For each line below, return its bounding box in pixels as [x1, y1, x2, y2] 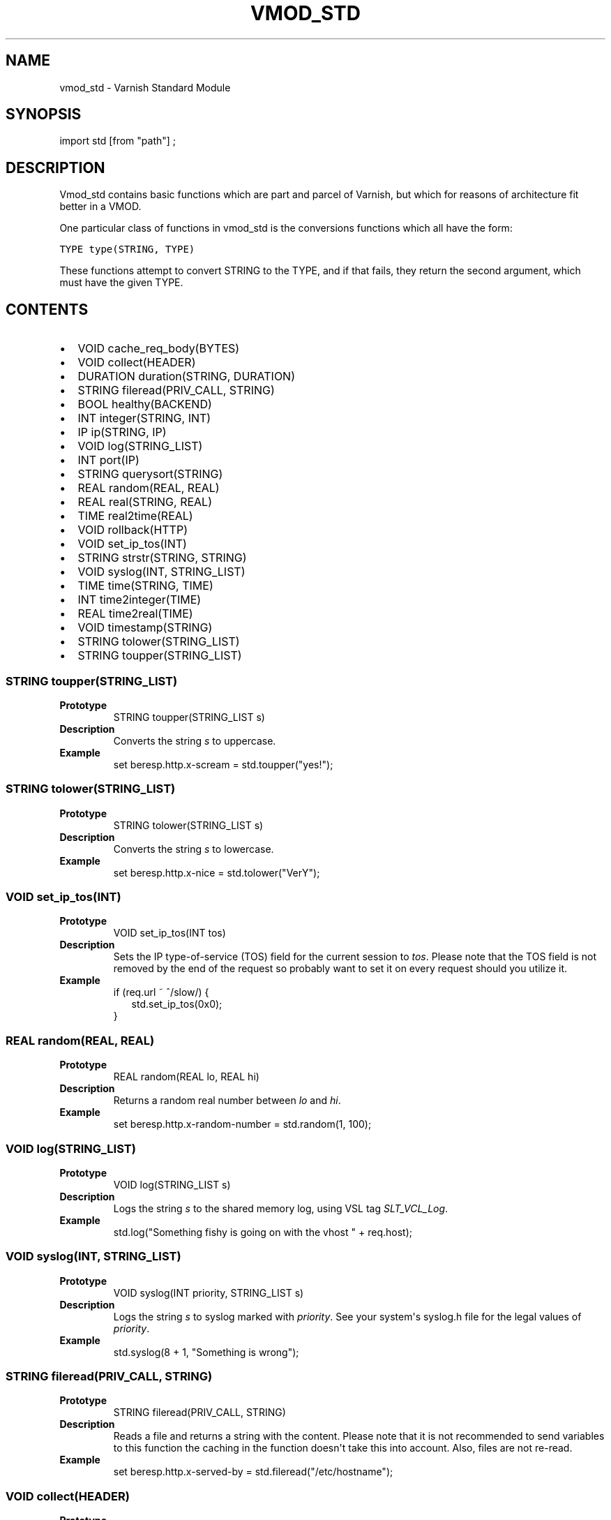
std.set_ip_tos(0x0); [131, 998, 222, 1011]
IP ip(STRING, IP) [77, 425, 167, 440]
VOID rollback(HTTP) [77, 523, 188, 537]
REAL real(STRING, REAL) [77, 495, 212, 509]
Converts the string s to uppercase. [113, 734, 276, 747]
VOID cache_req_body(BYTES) [77, 341, 240, 356]
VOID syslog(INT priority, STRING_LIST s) [113, 1286, 304, 1299]
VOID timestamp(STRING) [77, 620, 213, 635]
